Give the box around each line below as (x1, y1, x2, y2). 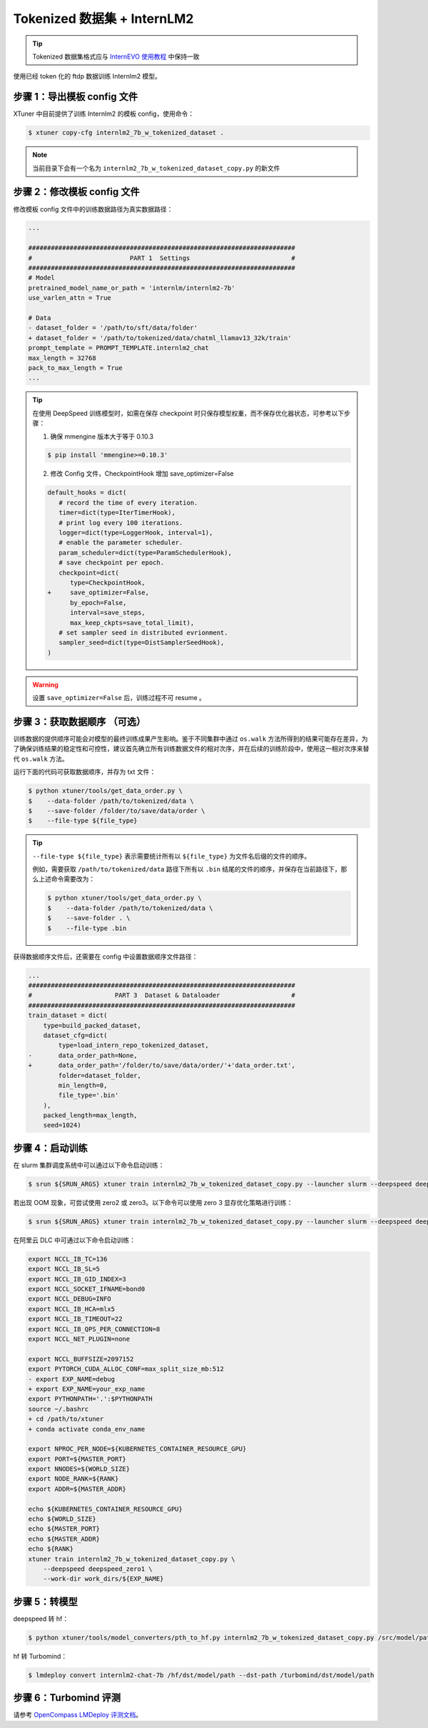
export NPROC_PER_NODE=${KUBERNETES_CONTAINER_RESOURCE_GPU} (28, 1445, 247, 1453)
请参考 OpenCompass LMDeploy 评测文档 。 (13, 1711, 143, 1719)
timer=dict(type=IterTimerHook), (58, 509, 176, 517)
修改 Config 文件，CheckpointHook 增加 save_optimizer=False (50, 469, 234, 478)
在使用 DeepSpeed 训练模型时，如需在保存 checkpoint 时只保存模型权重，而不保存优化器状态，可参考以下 (32, 409, 345, 417)
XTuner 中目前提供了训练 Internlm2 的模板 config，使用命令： (13, 109, 195, 118)
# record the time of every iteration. (58, 499, 198, 506)
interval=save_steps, (70, 609, 146, 617)
